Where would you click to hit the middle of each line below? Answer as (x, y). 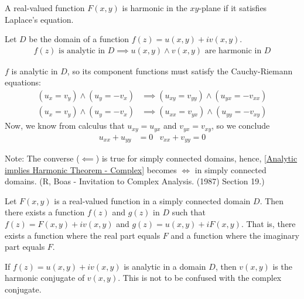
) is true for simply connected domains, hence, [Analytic (197, 158)
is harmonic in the (155, 8)
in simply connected (230, 169)
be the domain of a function (79, 39)
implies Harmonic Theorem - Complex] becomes (91, 169)
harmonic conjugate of (45, 278)
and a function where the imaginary (235, 235)
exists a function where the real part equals (83, 235)
